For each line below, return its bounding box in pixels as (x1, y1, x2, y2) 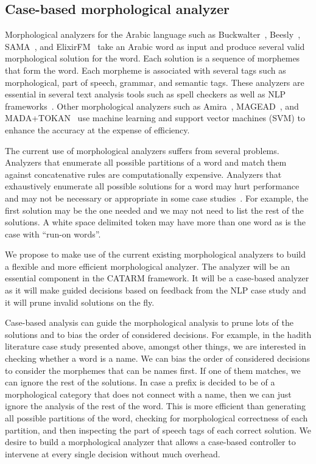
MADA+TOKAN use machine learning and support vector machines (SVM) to (5, 111, 305, 124)
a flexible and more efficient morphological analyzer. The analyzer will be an (5, 259, 290, 272)
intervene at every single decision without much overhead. (5, 447, 220, 460)
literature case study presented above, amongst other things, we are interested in (5, 340, 306, 353)
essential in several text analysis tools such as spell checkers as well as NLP (5, 88, 286, 100)
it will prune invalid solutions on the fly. (5, 295, 155, 308)
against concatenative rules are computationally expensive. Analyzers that (5, 167, 282, 180)
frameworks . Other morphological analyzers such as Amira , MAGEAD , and (5, 99, 299, 112)
